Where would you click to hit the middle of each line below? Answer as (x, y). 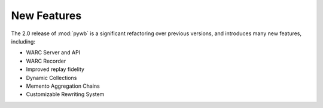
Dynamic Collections (51, 78)
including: (23, 41)
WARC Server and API (53, 53)
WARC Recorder (46, 61)
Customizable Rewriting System (65, 94)
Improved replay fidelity (55, 69)
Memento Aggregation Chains (63, 86)
